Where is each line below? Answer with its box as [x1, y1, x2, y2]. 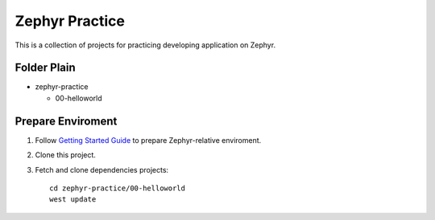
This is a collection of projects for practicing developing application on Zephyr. [14, 40, 276, 50]
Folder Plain [14, 61, 76, 75]
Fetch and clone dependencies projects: [35, 165, 169, 174]
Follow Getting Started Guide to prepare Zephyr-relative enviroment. [35, 135, 262, 145]
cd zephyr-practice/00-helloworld [49, 183, 185, 193]
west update [49, 195, 97, 204]
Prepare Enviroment [14, 114, 118, 128]
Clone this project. [35, 150, 97, 160]
